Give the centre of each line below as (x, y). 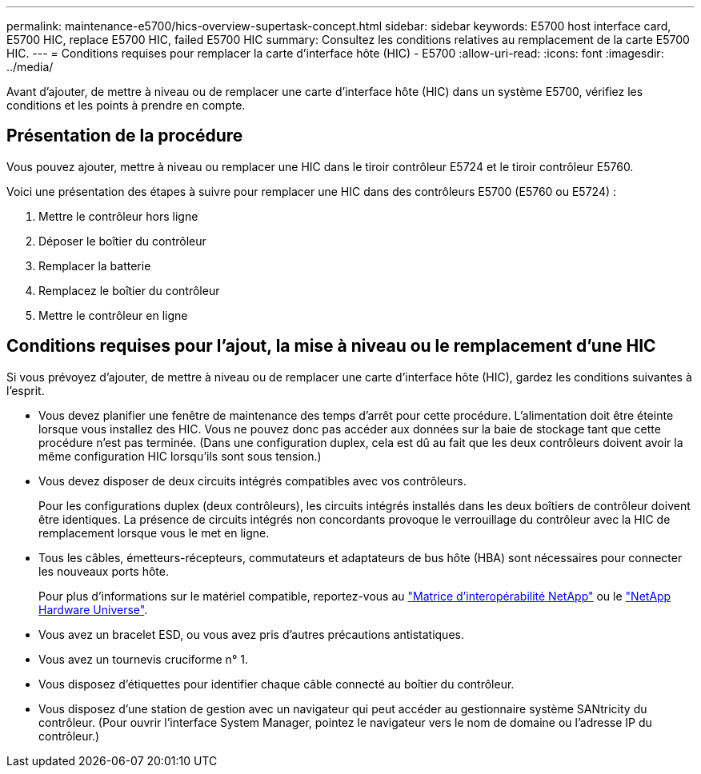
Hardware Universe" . (93, 609)
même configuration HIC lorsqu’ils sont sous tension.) (180, 456)
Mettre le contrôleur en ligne (113, 315)
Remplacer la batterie (95, 265)
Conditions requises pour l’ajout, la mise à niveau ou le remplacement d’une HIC (331, 346)
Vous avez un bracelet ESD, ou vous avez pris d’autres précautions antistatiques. (251, 634)
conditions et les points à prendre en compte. (126, 105)
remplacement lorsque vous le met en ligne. (154, 533)
